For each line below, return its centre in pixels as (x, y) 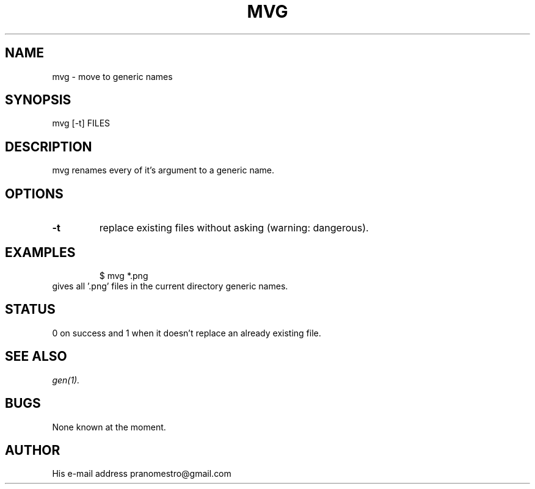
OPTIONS (34, 194)
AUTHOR (33, 450)
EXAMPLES (40, 252)
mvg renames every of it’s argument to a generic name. (163, 170)
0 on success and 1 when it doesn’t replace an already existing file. (187, 333)
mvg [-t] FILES (81, 123)
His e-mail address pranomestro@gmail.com (142, 474)
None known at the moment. (109, 427)
